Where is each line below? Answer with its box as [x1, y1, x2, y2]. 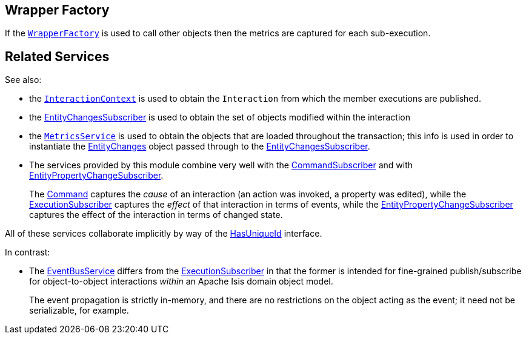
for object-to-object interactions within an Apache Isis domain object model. [29, 276, 333, 287]
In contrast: [5, 247, 50, 258]
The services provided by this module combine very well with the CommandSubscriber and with [29, 160, 413, 171]
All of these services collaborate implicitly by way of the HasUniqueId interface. [5, 228, 322, 239]
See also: [5, 74, 42, 85]
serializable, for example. [29, 305, 129, 316]
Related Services [5, 48, 110, 64]
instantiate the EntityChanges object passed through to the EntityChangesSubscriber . [29, 141, 370, 152]
